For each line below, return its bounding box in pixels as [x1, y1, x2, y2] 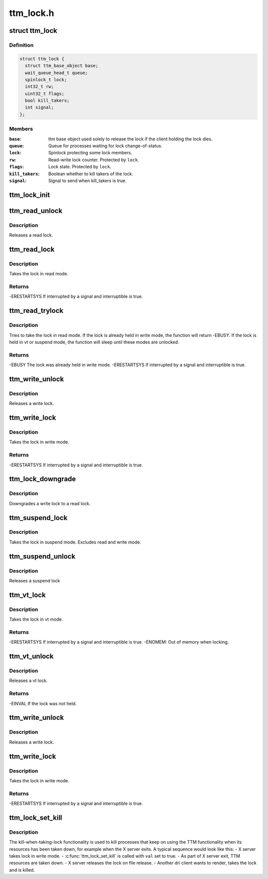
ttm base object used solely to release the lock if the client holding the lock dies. [48, 136, 213, 142]
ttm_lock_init [9, 191, 50, 199]
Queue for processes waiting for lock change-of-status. [48, 142, 162, 149]
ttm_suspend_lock [9, 513, 68, 522]
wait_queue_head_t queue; [25, 70, 88, 76]
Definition [9, 41, 34, 48]
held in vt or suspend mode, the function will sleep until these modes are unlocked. [9, 339, 180, 345]
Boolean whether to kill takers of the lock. [48, 171, 134, 177]
